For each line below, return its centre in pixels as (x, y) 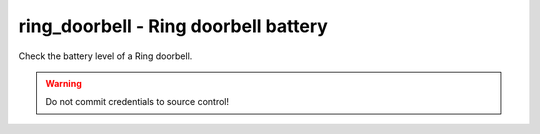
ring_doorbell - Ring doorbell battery (173, 26)
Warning (63, 83)
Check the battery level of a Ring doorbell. (105, 56)
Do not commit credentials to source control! (137, 102)
